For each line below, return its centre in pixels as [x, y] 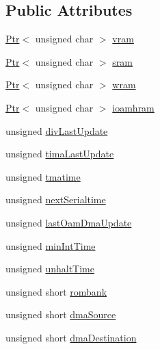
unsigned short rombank [56, 291]
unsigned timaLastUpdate [60, 154]
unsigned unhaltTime [50, 269]
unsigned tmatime [43, 176]
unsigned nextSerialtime [56, 199]
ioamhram [133, 107]
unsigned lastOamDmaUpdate [69, 222]
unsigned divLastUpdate [57, 130]
